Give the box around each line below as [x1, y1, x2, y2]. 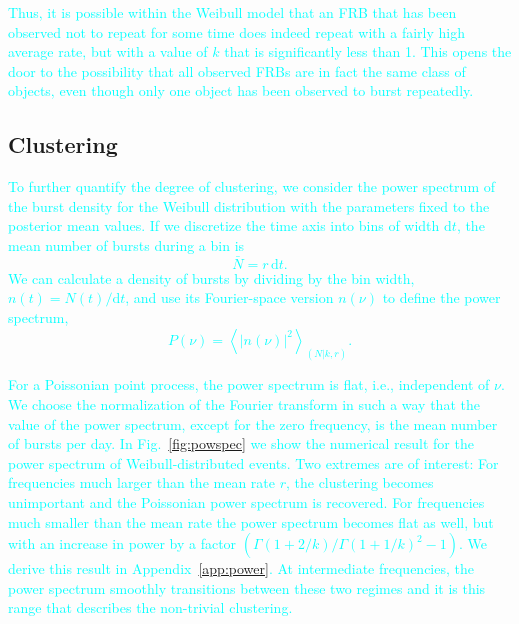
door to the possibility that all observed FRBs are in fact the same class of [8, 60, 466, 81]
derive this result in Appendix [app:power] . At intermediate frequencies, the [8, 558, 474, 579]
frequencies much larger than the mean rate [8, 472, 275, 493]
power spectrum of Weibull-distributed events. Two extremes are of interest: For [8, 452, 499, 473]
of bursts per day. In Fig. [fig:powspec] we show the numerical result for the [8, 433, 474, 454]
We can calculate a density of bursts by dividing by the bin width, [8, 267, 415, 288]
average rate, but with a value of [8, 41, 208, 62]
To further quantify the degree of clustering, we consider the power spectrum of [8, 176, 496, 197]
